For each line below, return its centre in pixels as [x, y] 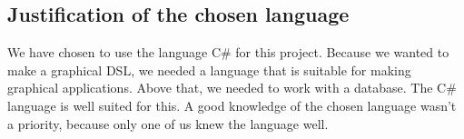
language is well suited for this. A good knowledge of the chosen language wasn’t [232, 105]
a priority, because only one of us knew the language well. [168, 123]
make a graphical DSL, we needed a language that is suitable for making [209, 69]
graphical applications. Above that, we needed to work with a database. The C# [232, 88]
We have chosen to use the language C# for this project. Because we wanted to [228, 52]
